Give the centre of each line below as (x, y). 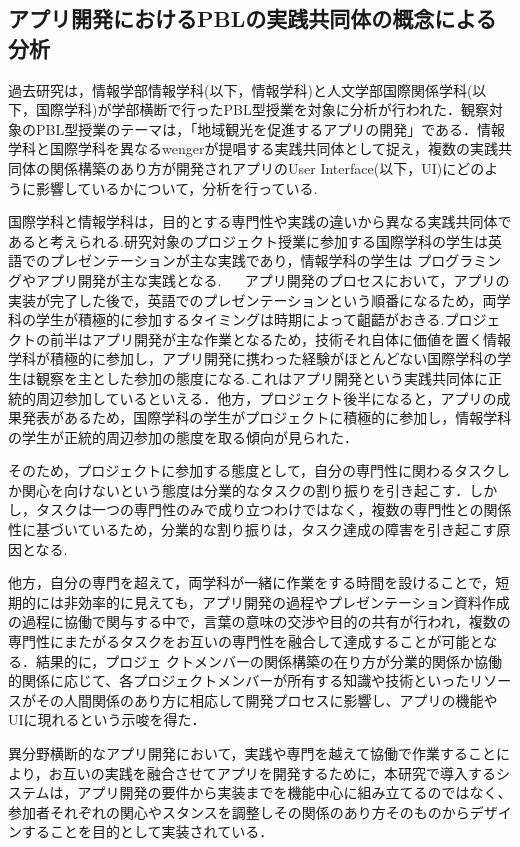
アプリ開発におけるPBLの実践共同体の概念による (252, 18)
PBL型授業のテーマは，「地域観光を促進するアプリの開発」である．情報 (270, 128)
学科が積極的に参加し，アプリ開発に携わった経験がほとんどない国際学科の (253, 358)
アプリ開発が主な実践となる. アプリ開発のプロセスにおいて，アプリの (272, 279)
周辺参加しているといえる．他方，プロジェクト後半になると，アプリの (266, 397)
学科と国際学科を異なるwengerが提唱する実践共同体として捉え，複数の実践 (253, 148)
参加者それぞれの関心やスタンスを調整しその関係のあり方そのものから (239, 811)
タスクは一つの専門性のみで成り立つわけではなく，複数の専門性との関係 (273, 509)
